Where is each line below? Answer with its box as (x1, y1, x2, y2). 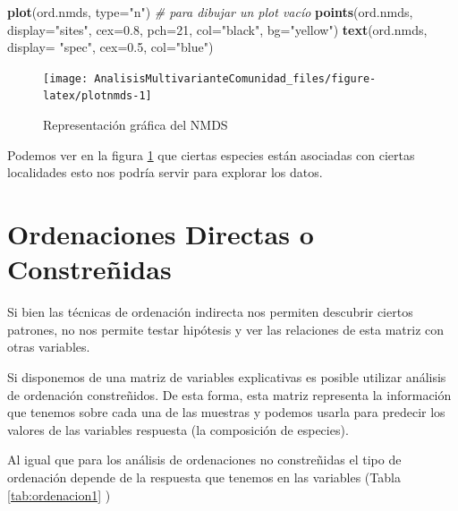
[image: (43, 72, 89, 85)
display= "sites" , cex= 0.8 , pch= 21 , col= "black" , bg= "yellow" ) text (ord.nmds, (7, 20, 428, 38)
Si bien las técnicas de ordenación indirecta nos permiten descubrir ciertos (7, 302, 413, 321)
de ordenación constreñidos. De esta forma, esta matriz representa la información (7, 385, 452, 404)
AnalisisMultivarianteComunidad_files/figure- (94, 72, 377, 85)
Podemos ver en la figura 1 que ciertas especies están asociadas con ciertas (7, 145, 415, 164)
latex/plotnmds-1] (43, 89, 152, 103)
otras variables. (7, 337, 90, 356)
